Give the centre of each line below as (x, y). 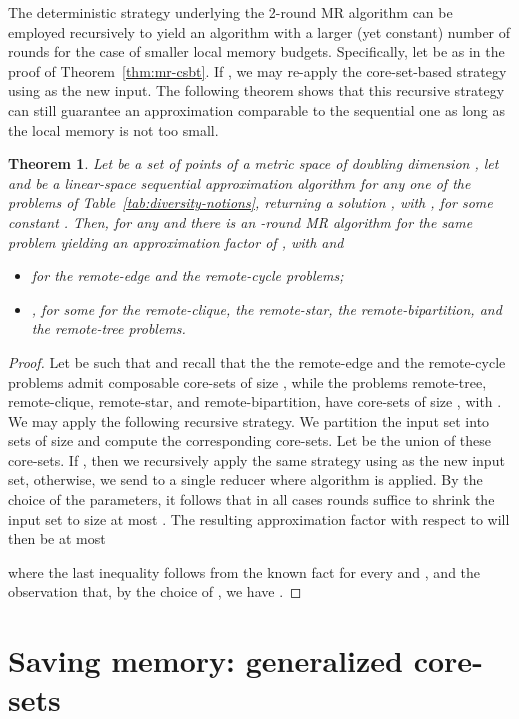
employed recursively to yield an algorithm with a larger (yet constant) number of (259, 31)
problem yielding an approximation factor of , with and (176, 241)
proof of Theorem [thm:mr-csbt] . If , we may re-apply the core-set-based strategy (257, 70)
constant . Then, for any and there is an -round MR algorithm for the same (240, 221)
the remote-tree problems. (108, 328)
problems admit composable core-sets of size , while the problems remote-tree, (247, 381)
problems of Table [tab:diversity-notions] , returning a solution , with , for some (250, 202)
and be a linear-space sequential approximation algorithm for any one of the (239, 182)
